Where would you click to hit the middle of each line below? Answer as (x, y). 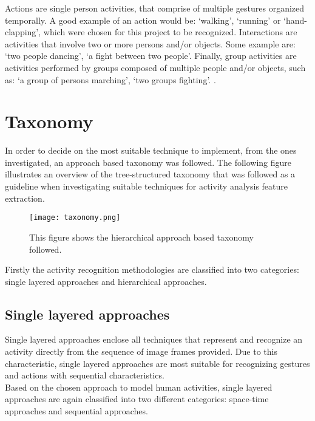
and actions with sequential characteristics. (85, 375)
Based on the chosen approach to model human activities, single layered (139, 387)
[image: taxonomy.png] (75, 218)
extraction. (25, 198)
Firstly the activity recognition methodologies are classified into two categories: (152, 269)
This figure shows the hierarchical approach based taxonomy (141, 237)
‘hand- (295, 20)
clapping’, (23, 32)
